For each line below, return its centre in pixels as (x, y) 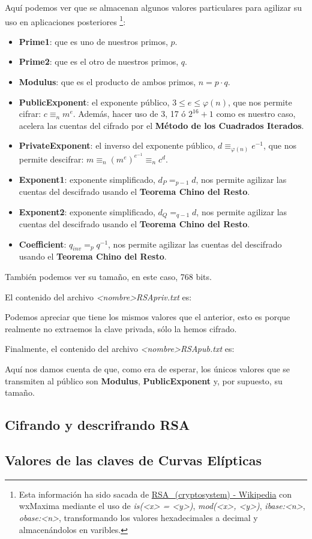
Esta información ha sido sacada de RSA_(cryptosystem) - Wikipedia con (155, 494)
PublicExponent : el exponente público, (94, 102)
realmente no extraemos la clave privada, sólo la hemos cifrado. (121, 328)
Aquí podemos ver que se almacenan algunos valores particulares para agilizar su (153, 7)
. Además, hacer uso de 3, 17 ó (129, 114)
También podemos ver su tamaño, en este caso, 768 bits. (108, 277)
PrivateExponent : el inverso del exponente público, (117, 145)
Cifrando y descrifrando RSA (97, 425)
